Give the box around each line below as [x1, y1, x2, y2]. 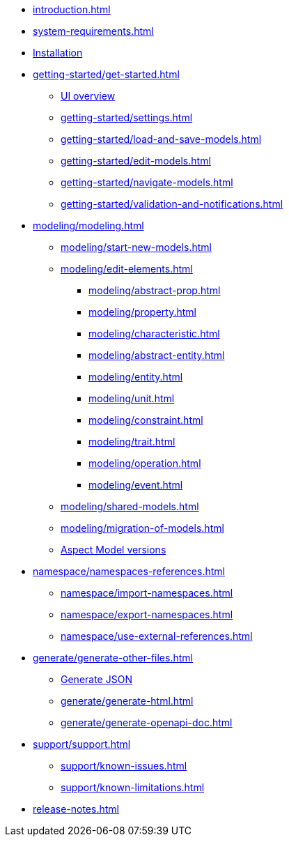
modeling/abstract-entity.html [88, 349, 225, 361]
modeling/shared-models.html [61, 500, 199, 512]
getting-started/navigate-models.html [61, 176, 233, 188]
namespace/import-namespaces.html [61, 587, 233, 599]
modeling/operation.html [88, 457, 201, 469]
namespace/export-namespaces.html [61, 608, 233, 620]
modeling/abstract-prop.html [88, 284, 221, 296]
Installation [33, 47, 83, 59]
